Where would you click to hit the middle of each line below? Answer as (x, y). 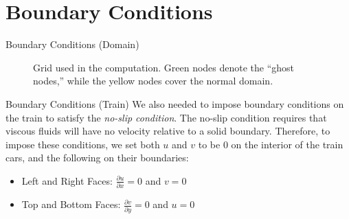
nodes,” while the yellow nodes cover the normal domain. (153, 81)
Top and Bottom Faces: (71, 204)
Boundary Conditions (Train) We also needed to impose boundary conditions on (175, 103)
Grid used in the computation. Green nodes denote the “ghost (164, 67)
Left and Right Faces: (67, 180)
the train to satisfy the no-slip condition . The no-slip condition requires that (166, 117)
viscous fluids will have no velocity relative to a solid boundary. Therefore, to (168, 131)
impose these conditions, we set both (83, 144)
